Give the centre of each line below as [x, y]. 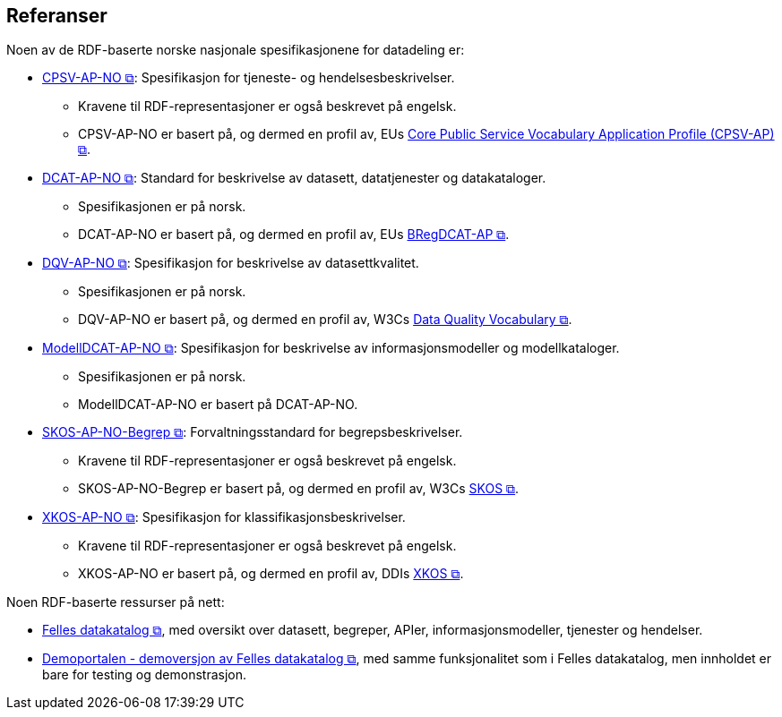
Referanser [57, 16]
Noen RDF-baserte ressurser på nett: [116, 602]
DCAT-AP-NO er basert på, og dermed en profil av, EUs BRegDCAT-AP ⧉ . [294, 235]
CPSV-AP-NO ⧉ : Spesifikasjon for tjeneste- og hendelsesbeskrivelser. [249, 78]
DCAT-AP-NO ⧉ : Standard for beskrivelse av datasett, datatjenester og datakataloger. [294, 178]
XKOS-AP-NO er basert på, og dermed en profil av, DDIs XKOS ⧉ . [271, 574]
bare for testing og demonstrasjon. [145, 675]
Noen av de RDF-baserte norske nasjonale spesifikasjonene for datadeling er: [236, 50]
